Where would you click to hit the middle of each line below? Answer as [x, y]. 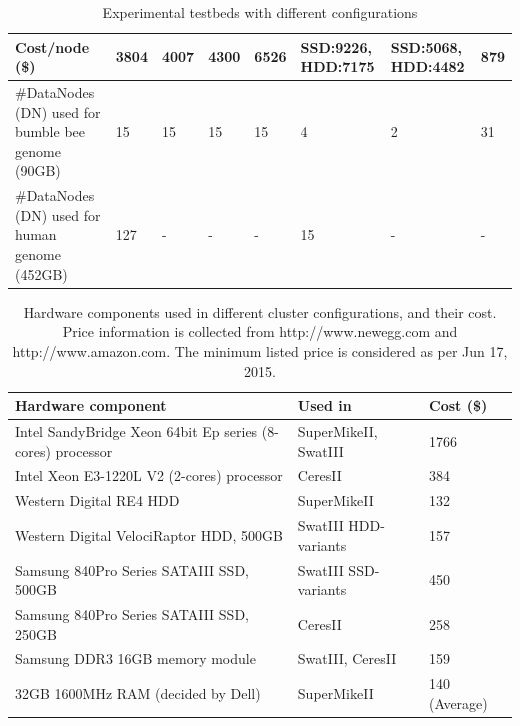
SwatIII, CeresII [347, 658]
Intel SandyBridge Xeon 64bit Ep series [136, 430]
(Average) [458, 702]
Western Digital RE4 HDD [97, 500]
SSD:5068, [426, 46]
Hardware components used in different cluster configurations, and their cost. [260, 311]
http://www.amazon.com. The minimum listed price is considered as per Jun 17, [260, 350]
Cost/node [52, 46]
